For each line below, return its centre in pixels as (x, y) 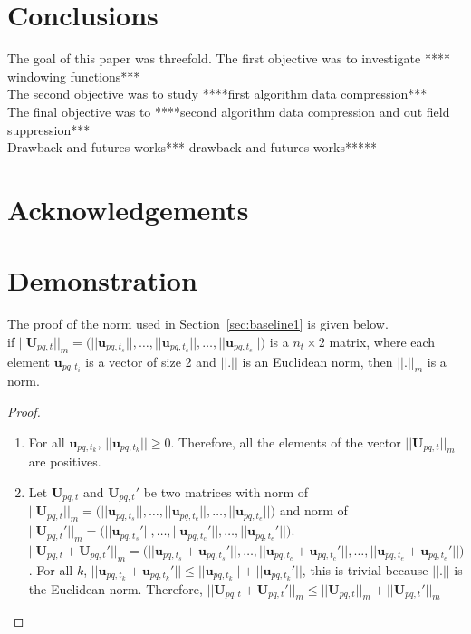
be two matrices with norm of (226, 491)
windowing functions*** (74, 76)
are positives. (65, 461)
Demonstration (102, 280)
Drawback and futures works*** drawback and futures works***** (192, 147)
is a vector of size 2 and (151, 361)
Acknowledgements (128, 209)
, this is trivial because (365, 569)
